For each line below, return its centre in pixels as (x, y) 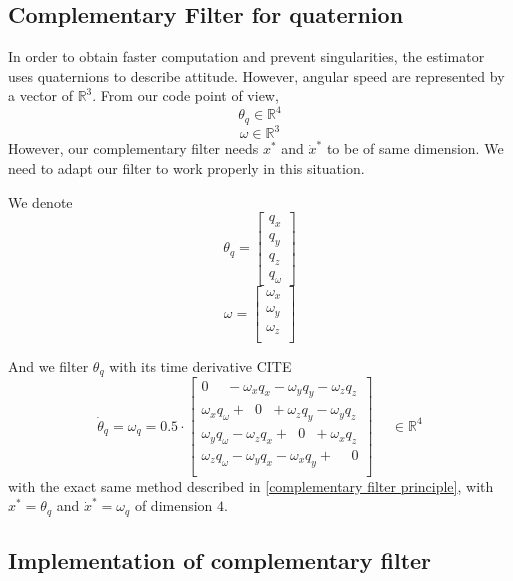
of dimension (173, 505)
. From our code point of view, (185, 95)
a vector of (40, 95)
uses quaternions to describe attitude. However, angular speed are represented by (256, 75)
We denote (40, 201)
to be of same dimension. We (415, 148)
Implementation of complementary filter (220, 560)
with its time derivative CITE (200, 366)
